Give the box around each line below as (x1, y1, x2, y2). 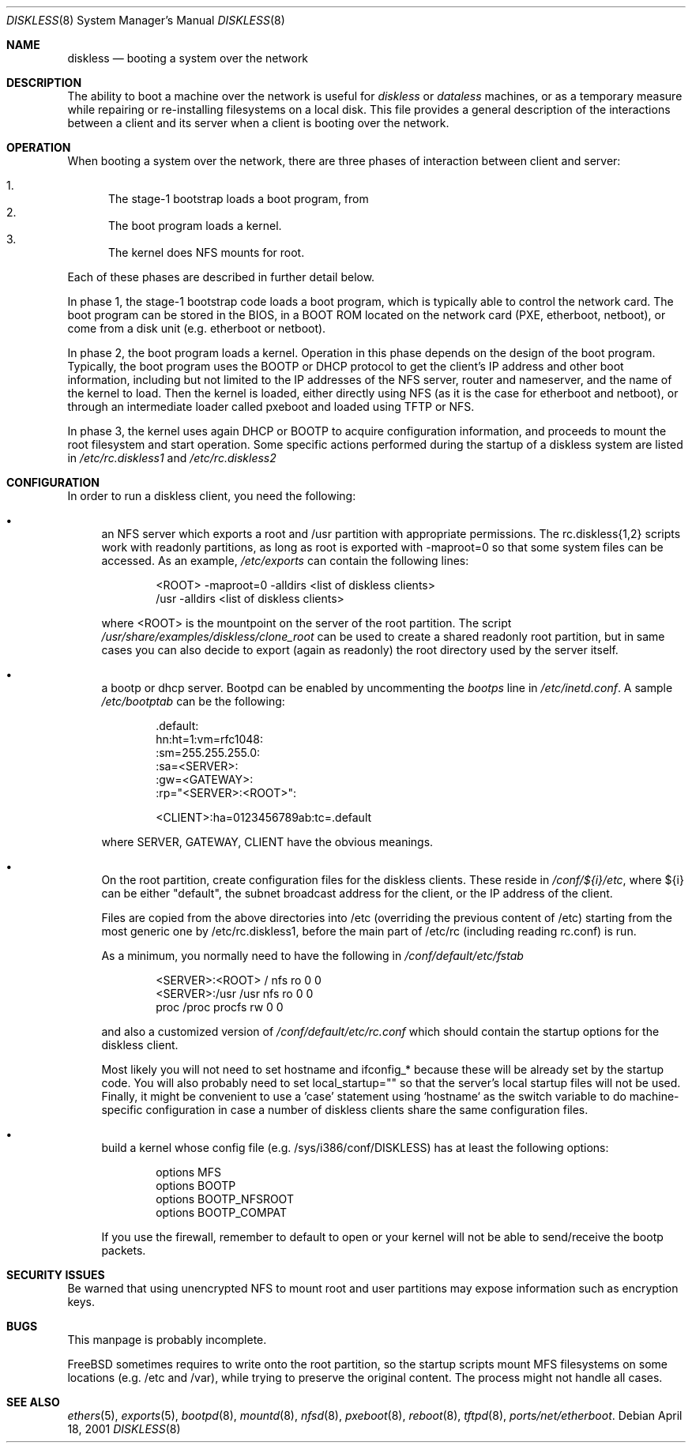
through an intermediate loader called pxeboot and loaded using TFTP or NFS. (67, 400, 475, 413)
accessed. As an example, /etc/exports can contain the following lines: (101, 554, 469, 567)
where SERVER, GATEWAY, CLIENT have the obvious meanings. (101, 835, 434, 849)
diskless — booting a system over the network (67, 51, 309, 65)
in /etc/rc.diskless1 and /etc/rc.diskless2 (67, 451, 276, 465)
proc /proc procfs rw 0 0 (156, 1000, 284, 1014)
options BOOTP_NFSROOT (156, 1192, 294, 1206)
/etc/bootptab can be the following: (101, 694, 285, 708)
